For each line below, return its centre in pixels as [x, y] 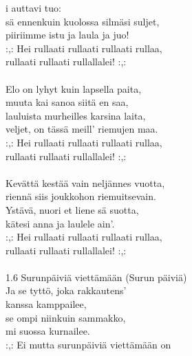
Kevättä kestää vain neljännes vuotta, [85, 182]
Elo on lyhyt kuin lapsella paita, [74, 88]
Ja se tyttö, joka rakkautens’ [66, 290]
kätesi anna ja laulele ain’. [60, 223]
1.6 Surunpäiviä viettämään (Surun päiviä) [96, 277]
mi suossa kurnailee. [48, 331]
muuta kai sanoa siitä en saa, [67, 102]
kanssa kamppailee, [46, 304]
